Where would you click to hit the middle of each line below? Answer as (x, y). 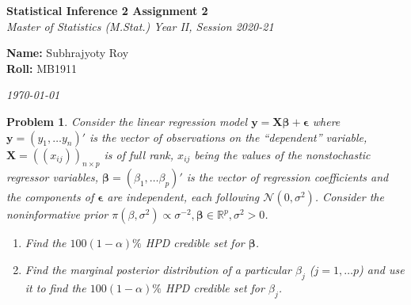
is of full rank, (139, 154)
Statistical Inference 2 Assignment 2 (107, 10)
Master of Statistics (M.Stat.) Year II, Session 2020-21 (140, 26)
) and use (382, 269)
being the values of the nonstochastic (282, 154)
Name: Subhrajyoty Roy (68, 53)
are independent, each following (183, 197)
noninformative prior (57, 214)
